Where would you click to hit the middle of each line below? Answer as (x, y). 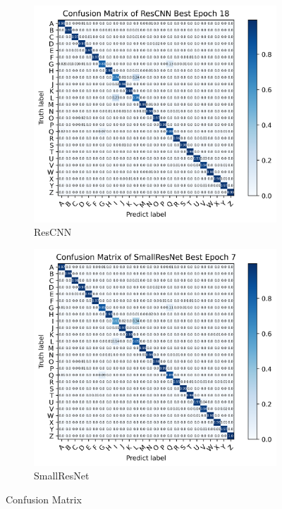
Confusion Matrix (44, 499)
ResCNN (53, 232)
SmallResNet (62, 476)
